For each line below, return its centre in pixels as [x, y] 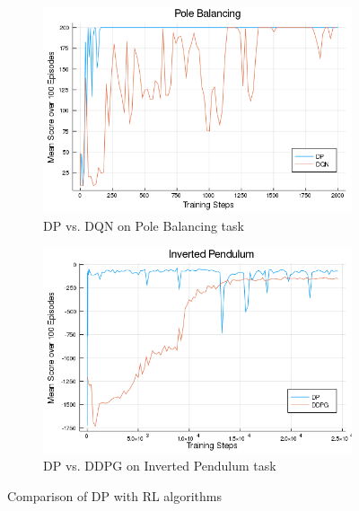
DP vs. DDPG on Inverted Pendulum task [160, 466]
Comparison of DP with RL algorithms [115, 496]
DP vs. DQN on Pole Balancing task [144, 225]
